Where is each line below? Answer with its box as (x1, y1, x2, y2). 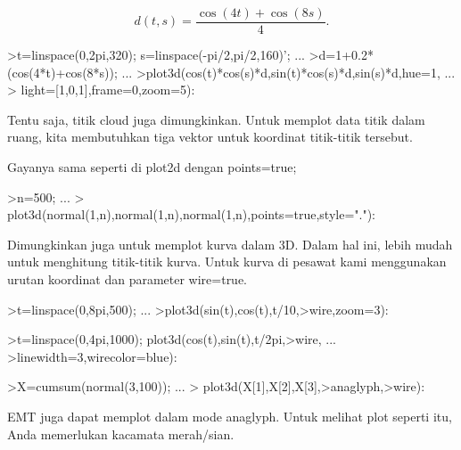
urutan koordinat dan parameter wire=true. (7, 270, 248, 288)
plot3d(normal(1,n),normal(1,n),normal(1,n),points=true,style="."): (7, 205, 376, 224)
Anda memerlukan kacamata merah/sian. (7, 424, 235, 443)
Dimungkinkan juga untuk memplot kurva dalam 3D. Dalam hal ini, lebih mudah (7, 234, 453, 253)
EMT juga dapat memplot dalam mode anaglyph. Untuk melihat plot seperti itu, (7, 406, 452, 425)
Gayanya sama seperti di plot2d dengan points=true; (7, 158, 297, 176)
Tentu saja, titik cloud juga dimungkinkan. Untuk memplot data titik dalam (7, 110, 425, 128)
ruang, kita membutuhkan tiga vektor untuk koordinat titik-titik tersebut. (7, 127, 413, 146)
